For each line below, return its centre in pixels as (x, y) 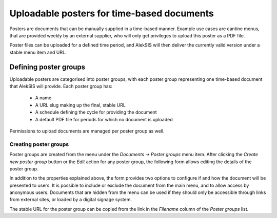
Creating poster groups (39, 144)
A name (43, 98)
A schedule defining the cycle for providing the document (96, 112)
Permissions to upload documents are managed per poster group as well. (87, 131)
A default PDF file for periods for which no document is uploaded (104, 119)
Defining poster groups (47, 67)
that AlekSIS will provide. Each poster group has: (61, 86)
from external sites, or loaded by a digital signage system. (71, 200)
